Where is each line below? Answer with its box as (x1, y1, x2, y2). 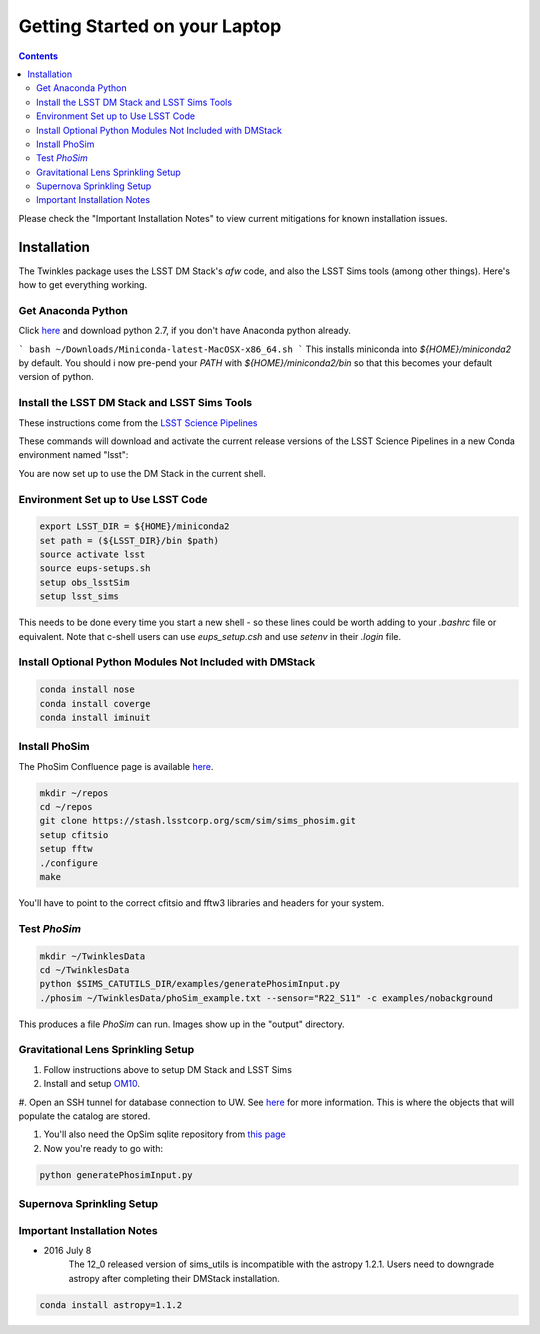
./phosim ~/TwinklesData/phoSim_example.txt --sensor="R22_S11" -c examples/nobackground (39, 992, 494, 1004)
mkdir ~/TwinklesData (39, 950, 146, 962)
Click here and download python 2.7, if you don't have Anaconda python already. (18, 325, 352, 337)
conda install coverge (39, 698, 151, 709)
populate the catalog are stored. (18, 1110, 151, 1122)
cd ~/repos (39, 801, 93, 813)
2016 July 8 (43, 1245, 92, 1257)
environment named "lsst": (18, 449, 129, 461)
